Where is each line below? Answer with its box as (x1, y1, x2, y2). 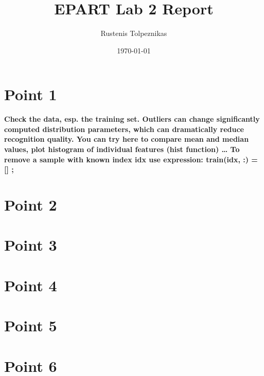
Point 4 (4, 274, 57, 295)
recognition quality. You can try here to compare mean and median (4, 134, 249, 144)
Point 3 (4, 234, 57, 255)
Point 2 (4, 194, 57, 215)
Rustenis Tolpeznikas (100, 28, 167, 39)
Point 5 (4, 315, 57, 336)
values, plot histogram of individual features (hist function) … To (4, 144, 240, 155)
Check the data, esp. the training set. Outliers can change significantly (4, 114, 260, 124)
